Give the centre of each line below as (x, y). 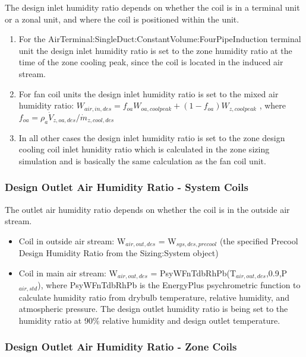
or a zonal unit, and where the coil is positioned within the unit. (122, 19)
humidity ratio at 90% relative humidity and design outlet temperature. (149, 320)
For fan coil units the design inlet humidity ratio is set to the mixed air (149, 93)
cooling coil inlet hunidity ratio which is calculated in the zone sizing (144, 149)
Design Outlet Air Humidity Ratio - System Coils (127, 187)
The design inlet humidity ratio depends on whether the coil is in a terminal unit (152, 7)
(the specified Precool (259, 240)
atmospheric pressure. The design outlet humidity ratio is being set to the (153, 309)
